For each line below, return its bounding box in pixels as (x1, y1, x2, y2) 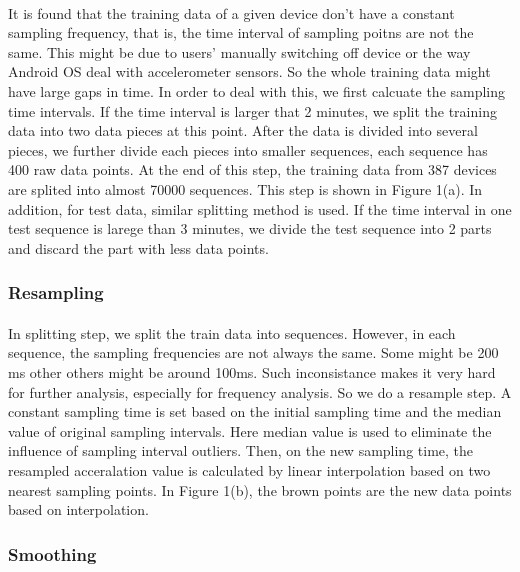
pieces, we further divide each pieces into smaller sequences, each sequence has (8, 139, 488, 160)
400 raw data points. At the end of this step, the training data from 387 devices (8, 159, 497, 180)
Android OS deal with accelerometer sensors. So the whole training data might (8, 61, 491, 82)
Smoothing (8, 541, 97, 566)
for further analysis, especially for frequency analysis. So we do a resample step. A (8, 381, 512, 402)
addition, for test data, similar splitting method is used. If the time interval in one (8, 198, 512, 219)
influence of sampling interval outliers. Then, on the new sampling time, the (8, 440, 474, 461)
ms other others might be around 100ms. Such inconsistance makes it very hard (8, 361, 496, 382)
